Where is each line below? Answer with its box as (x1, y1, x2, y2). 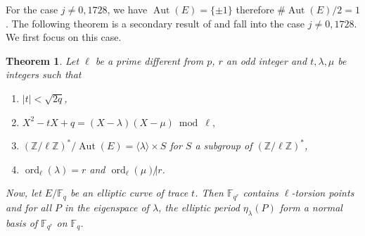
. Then (195, 185, 224, 200)
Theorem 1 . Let (6, 53, 79, 68)
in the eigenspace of (64, 199, 149, 214)
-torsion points (291, 185, 354, 200)
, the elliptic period (158, 199, 240, 214)
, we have (107, 2, 148, 16)
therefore (236, 2, 274, 16)
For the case (6, 2, 58, 16)
